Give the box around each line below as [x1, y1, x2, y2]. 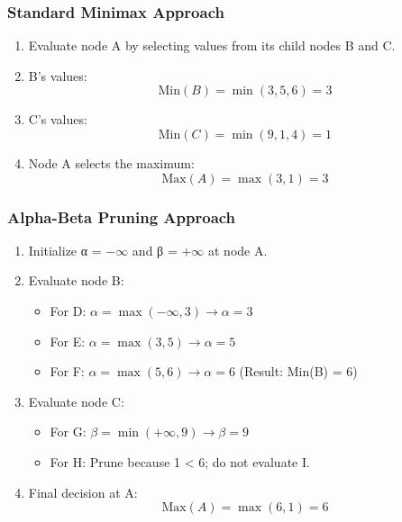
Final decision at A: [28, 482, 138, 501]
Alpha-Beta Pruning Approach [7, 205, 236, 228]
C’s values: [28, 110, 87, 129]
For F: [50, 362, 85, 381]
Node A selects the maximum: [28, 154, 195, 172]
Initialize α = [28, 240, 102, 259]
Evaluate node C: [28, 391, 124, 410]
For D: [50, 301, 87, 319]
